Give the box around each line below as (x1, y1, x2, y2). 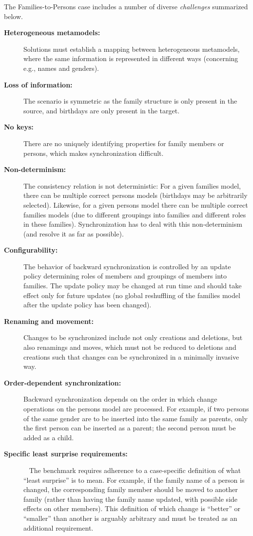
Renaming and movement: (4, 316, 94, 326)
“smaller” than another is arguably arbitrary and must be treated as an (23, 513, 237, 523)
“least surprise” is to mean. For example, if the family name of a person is (23, 474, 245, 485)
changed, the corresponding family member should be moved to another (23, 484, 238, 494)
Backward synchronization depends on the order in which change (23, 394, 217, 404)
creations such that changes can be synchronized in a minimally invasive (23, 351, 239, 362)
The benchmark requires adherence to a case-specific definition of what (29, 465, 241, 475)
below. (4, 11, 23, 21)
